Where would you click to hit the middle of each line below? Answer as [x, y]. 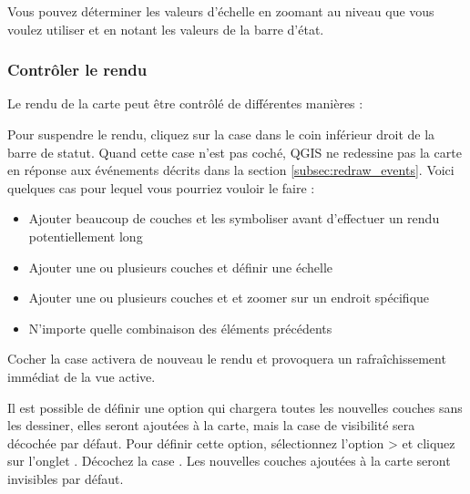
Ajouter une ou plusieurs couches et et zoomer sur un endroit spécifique [229, 298]
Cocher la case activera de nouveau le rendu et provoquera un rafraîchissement [227, 359]
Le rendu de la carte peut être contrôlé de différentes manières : [185, 103]
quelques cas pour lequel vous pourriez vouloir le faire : [161, 187]
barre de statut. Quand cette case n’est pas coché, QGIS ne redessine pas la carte [235, 152]
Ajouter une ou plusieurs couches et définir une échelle [181, 267]
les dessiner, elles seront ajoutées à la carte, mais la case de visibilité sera [211, 425]
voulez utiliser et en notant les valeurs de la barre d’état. [166, 29]
